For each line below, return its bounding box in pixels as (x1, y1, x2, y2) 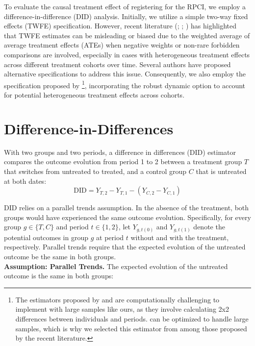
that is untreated (196, 166, 247, 176)
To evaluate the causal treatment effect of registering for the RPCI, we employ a (4, 1, 246, 11)
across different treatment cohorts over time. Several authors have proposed (4, 59, 231, 69)
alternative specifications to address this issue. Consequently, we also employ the (4, 69, 246, 79)
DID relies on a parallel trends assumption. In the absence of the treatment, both (4, 202, 249, 213)
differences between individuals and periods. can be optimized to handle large (15, 313, 249, 323)
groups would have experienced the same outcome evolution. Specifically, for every (4, 212, 251, 222)
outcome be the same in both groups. (4, 251, 116, 261)
